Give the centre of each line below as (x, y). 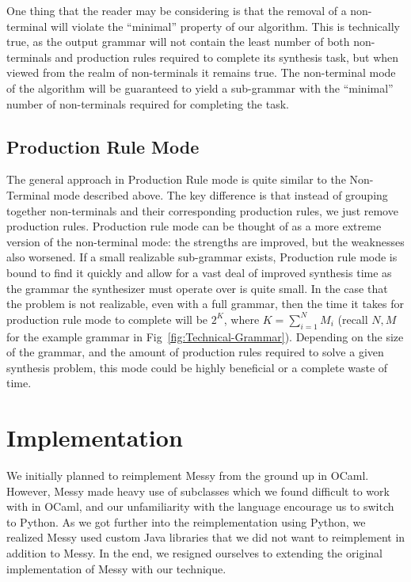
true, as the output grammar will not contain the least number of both (178, 42)
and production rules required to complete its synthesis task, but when (227, 57)
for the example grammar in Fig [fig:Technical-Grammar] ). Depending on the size (205, 336)
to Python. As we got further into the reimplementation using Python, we (186, 521)
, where (242, 319)
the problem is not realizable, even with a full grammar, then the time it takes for (205, 304)
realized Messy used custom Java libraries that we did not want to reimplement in (206, 537)
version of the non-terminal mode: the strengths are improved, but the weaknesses (205, 241)
